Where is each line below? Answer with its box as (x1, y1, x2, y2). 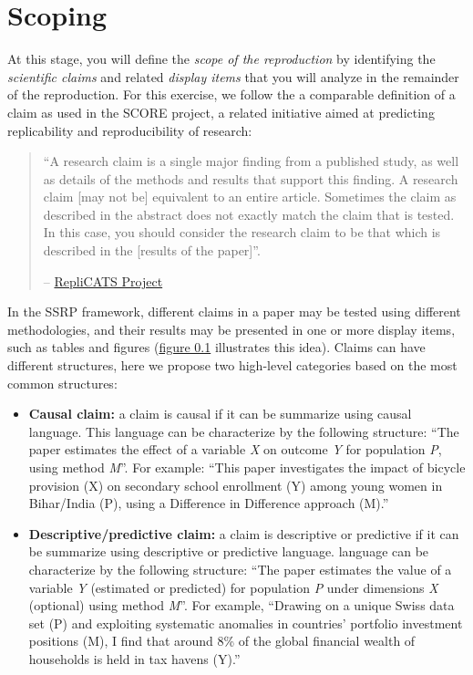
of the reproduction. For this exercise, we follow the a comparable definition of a (7, 85, 456, 104)
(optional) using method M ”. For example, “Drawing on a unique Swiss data (28, 596, 455, 615)
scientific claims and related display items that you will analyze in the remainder (7, 67, 459, 86)
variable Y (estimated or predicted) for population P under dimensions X (28, 577, 438, 597)
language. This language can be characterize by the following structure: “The (28, 421, 459, 441)
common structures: (7, 373, 118, 392)
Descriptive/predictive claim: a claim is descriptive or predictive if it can (28, 524, 459, 543)
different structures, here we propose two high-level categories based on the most (7, 356, 458, 375)
